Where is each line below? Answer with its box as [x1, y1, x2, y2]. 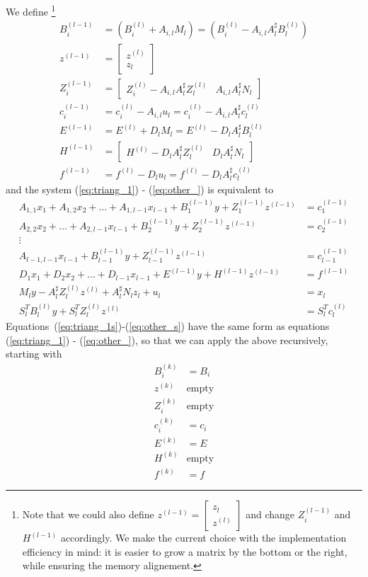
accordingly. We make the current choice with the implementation [60, 530, 347, 545]
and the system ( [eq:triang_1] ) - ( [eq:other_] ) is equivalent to [6, 182, 274, 197]
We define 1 [6, 2, 56, 18]
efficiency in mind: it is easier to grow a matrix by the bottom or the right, [22, 544, 347, 559]
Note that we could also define [22, 507, 154, 522]
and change [246, 507, 295, 522]
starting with [6, 346, 62, 361]
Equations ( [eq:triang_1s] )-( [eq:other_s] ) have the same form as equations [6, 319, 330, 333]
